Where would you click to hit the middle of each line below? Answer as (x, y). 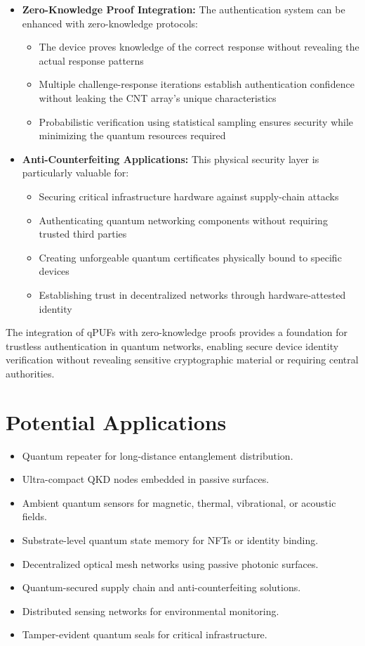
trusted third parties (83, 234)
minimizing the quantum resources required (132, 135)
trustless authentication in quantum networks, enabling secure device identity (172, 345)
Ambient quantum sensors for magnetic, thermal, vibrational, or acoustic (179, 502)
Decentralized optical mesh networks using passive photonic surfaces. (170, 563)
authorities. (30, 373)
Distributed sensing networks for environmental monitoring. (151, 611)
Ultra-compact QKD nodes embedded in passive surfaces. (146, 479)
